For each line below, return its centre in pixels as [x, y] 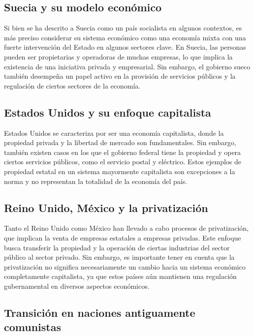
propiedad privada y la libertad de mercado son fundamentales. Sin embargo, [120, 142]
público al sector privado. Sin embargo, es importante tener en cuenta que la [119, 257]
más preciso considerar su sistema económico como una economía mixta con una [125, 37]
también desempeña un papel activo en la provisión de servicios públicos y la [120, 76]
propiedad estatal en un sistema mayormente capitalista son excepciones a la [120, 171]
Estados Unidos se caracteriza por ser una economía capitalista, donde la [114, 133]
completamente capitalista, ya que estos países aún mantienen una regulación [120, 276]
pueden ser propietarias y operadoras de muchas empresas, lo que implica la [118, 56]
